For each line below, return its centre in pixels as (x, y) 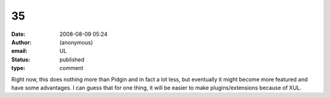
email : (19, 51)
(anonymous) (76, 42)
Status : (21, 59)
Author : (21, 42)
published (72, 59)
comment (71, 68)
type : (18, 68)
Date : (18, 34)
